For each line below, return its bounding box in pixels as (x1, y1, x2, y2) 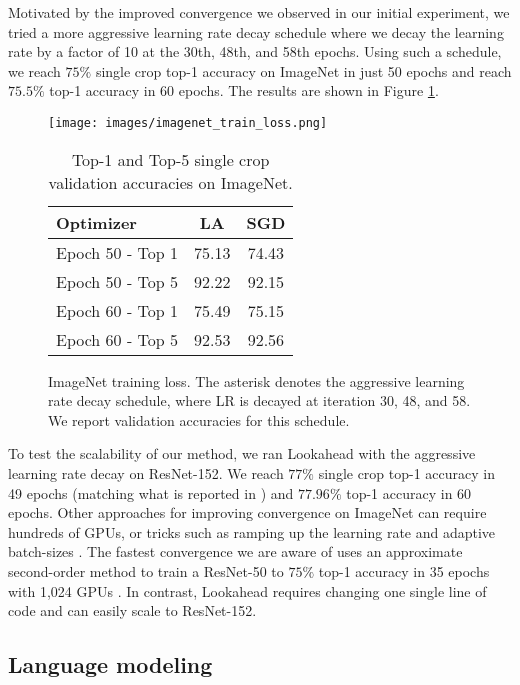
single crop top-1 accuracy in (318, 463, 496, 483)
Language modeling (8, 649, 213, 680)
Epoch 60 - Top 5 (56, 327, 179, 351)
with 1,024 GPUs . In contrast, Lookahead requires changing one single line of (8, 580, 487, 601)
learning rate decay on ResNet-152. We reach (8, 463, 284, 483)
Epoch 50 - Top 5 (56, 269, 179, 293)
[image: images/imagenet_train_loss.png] (48, 115, 328, 130)
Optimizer (56, 210, 137, 234)
